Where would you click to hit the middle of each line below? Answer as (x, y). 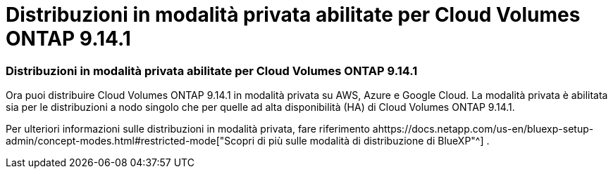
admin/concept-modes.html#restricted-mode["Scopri (130, 141)
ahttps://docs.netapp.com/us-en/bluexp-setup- (483, 129)
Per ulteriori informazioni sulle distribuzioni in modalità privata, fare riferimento (188, 129)
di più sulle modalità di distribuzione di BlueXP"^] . (373, 141)
